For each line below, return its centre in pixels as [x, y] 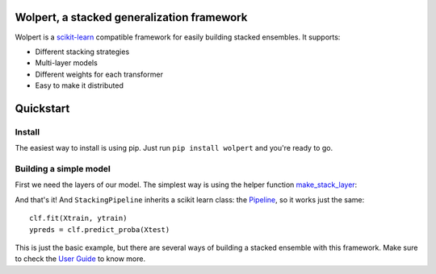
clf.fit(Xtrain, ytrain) [78, 218]
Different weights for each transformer [99, 74]
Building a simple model [63, 169]
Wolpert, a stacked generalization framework [131, 17]
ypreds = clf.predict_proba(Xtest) [100, 229]
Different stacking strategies [82, 52]
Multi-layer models [67, 63]
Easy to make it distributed [80, 85]
